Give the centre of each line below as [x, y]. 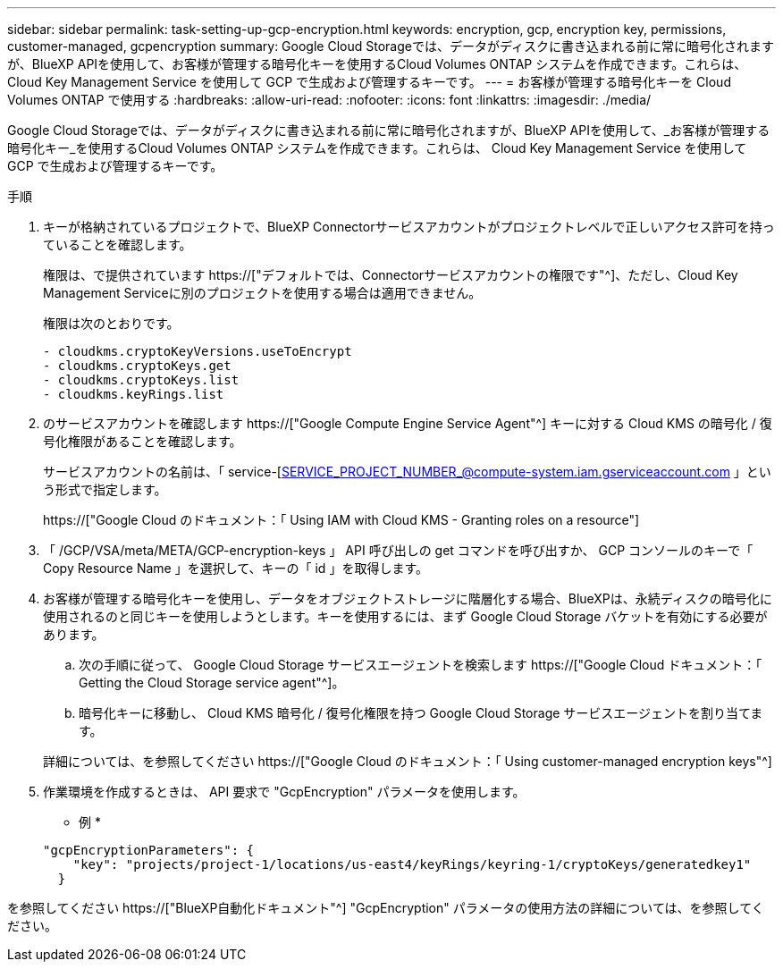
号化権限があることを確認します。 [143, 441]
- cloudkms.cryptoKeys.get [137, 366]
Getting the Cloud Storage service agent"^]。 [212, 683]
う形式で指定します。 [105, 489]
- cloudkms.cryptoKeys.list [141, 380]
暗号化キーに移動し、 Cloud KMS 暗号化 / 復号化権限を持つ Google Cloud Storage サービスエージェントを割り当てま [421, 713]
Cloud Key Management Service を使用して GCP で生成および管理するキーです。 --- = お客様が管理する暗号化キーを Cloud [369, 82]
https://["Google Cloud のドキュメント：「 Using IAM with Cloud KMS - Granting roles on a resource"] [341, 520]
